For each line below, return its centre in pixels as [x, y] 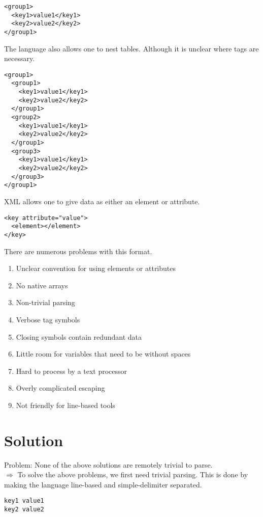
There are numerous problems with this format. [78, 251]
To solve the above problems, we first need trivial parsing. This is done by [133, 474]
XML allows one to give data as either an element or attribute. [102, 201]
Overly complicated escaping [60, 388]
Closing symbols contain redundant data [79, 336]
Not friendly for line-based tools [65, 405]
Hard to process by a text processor [72, 371]
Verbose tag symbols [48, 319]
